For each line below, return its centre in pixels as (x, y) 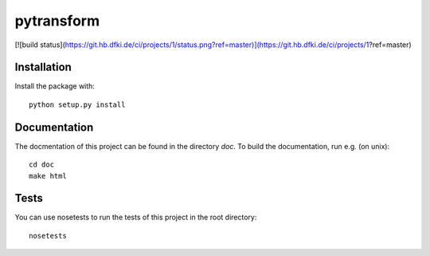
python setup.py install (77, 104)
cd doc (42, 165)
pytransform (57, 21)
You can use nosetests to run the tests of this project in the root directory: (136, 217)
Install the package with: (55, 86)
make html (48, 176)
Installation (43, 67)
